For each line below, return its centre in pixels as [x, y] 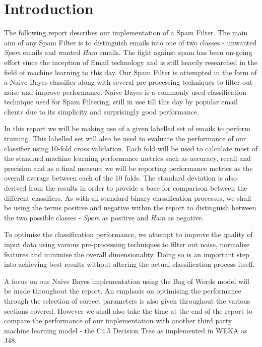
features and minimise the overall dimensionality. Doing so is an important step [127, 254]
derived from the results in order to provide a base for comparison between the [126, 188]
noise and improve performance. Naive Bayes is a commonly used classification [125, 92]
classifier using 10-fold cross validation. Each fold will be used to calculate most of [131, 148]
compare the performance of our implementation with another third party [118, 321]
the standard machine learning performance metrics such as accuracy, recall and [127, 158]
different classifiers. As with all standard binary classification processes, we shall [128, 197]
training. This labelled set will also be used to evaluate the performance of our [125, 138]
